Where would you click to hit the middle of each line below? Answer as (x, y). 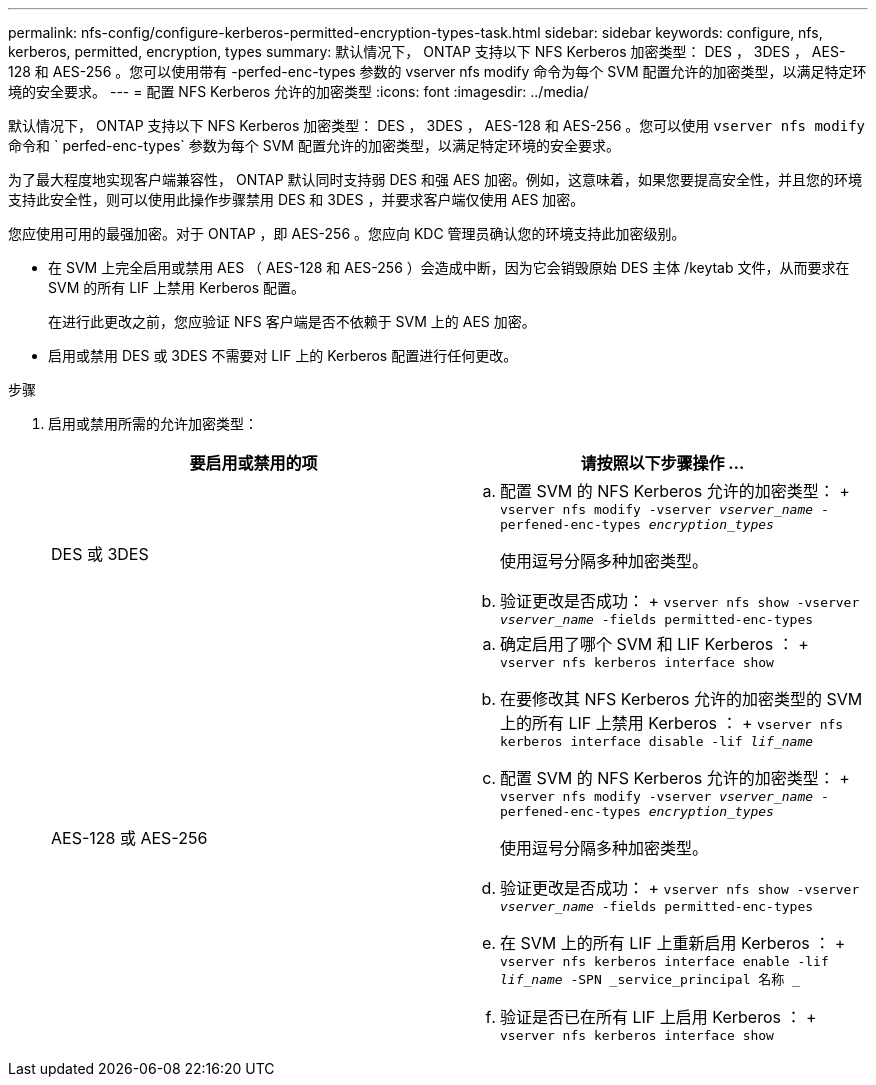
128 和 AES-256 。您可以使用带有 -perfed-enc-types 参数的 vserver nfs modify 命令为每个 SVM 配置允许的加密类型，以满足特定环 (437, 71)
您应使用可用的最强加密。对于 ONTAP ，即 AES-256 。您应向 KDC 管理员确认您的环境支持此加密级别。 (347, 233)
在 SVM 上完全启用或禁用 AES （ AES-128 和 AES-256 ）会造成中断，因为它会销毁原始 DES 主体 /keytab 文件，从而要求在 (449, 267)
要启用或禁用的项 (253, 463)
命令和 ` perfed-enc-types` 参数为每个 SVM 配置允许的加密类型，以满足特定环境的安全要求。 (314, 145)
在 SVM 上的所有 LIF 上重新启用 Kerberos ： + (673, 943)
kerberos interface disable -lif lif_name (657, 741)
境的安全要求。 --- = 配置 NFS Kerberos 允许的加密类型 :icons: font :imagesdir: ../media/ (298, 91)
